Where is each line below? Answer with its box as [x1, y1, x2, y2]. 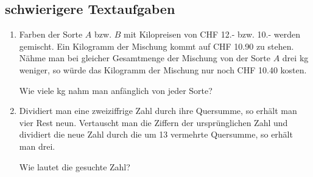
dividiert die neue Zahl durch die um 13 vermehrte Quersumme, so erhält [19, 128, 293, 141]
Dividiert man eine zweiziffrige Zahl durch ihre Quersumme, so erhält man [19, 104, 297, 117]
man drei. [19, 139, 55, 152]
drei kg [282, 52, 309, 64]
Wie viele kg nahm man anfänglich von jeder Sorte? [19, 84, 213, 96]
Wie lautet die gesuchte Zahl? [19, 160, 130, 173]
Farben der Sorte [19, 28, 83, 41]
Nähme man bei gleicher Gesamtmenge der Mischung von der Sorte [19, 52, 270, 64]
